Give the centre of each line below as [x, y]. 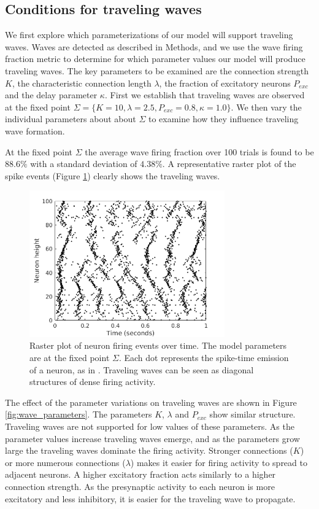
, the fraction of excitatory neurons [225, 83]
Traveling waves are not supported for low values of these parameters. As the [150, 426]
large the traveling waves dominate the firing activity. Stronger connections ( [149, 450]
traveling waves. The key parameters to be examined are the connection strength [157, 70]
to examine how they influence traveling [223, 119]
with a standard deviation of [84, 164]
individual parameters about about [71, 119]
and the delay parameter [51, 95]
